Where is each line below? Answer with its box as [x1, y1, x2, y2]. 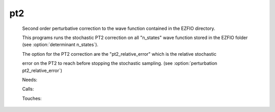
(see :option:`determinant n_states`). [22, 42, 99, 48]
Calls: [22, 86, 34, 92]
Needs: [22, 77, 38, 83]
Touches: [22, 95, 42, 101]
